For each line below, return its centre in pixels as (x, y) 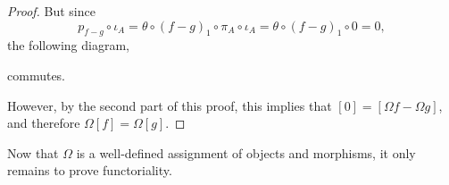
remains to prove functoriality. (90, 170)
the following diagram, (68, 45)
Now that (33, 152)
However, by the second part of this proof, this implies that (170, 105)
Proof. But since (51, 11)
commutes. (37, 75)
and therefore (44, 123)
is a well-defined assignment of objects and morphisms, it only (246, 152)
